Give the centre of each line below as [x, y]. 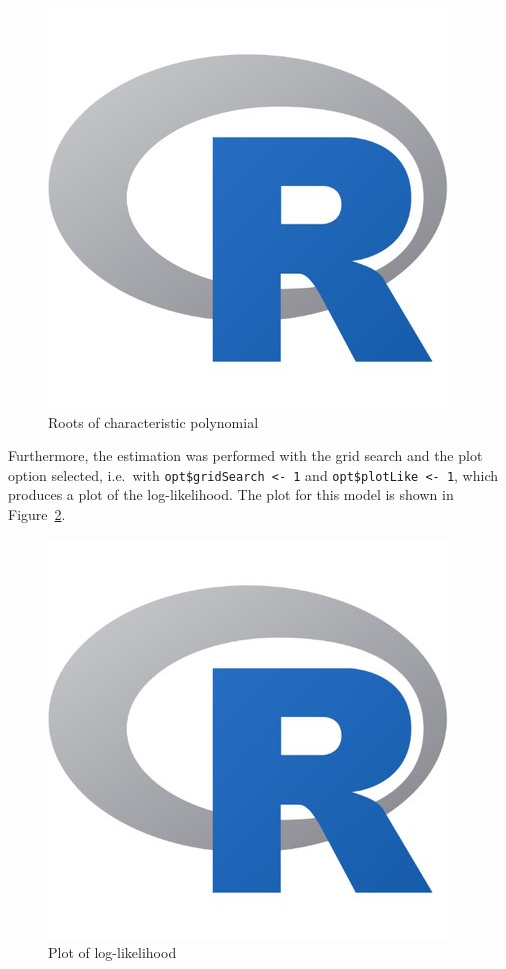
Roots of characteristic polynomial [153, 421]
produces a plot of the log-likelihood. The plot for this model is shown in [231, 494]
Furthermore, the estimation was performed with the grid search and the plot [245, 455]
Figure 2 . [37, 514]
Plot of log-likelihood [112, 952]
